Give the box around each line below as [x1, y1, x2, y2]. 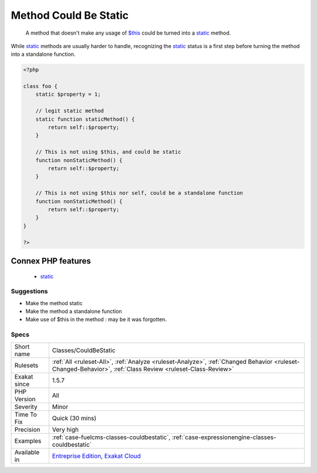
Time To [14, 410, 38, 418]
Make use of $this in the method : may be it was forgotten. [25, 316, 167, 323]
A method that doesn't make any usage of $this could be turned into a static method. [25, 29, 231, 36]
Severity [14, 403, 38, 411]
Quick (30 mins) [52, 414, 97, 422]
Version [14, 395, 36, 403]
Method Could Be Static [11, 9, 129, 22]
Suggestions [11, 288, 48, 296]
